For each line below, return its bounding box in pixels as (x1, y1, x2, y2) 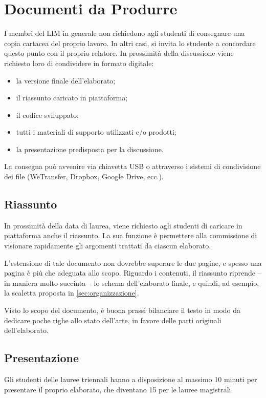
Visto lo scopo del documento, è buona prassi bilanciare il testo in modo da (4, 305, 241, 316)
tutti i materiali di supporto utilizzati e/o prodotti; (16, 127, 176, 137)
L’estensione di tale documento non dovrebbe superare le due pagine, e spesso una (4, 257, 262, 268)
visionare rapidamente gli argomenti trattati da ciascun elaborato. (4, 240, 211, 251)
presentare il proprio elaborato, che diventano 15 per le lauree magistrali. (4, 384, 233, 394)
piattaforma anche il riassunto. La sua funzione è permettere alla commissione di (4, 230, 257, 241)
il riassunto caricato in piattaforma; (16, 92, 128, 103)
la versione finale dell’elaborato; (16, 75, 116, 86)
